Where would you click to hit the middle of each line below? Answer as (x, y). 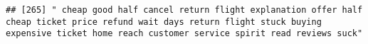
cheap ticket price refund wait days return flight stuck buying (164, 22)
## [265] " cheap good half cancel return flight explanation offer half (184, 10)
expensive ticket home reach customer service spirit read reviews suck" (184, 34)
